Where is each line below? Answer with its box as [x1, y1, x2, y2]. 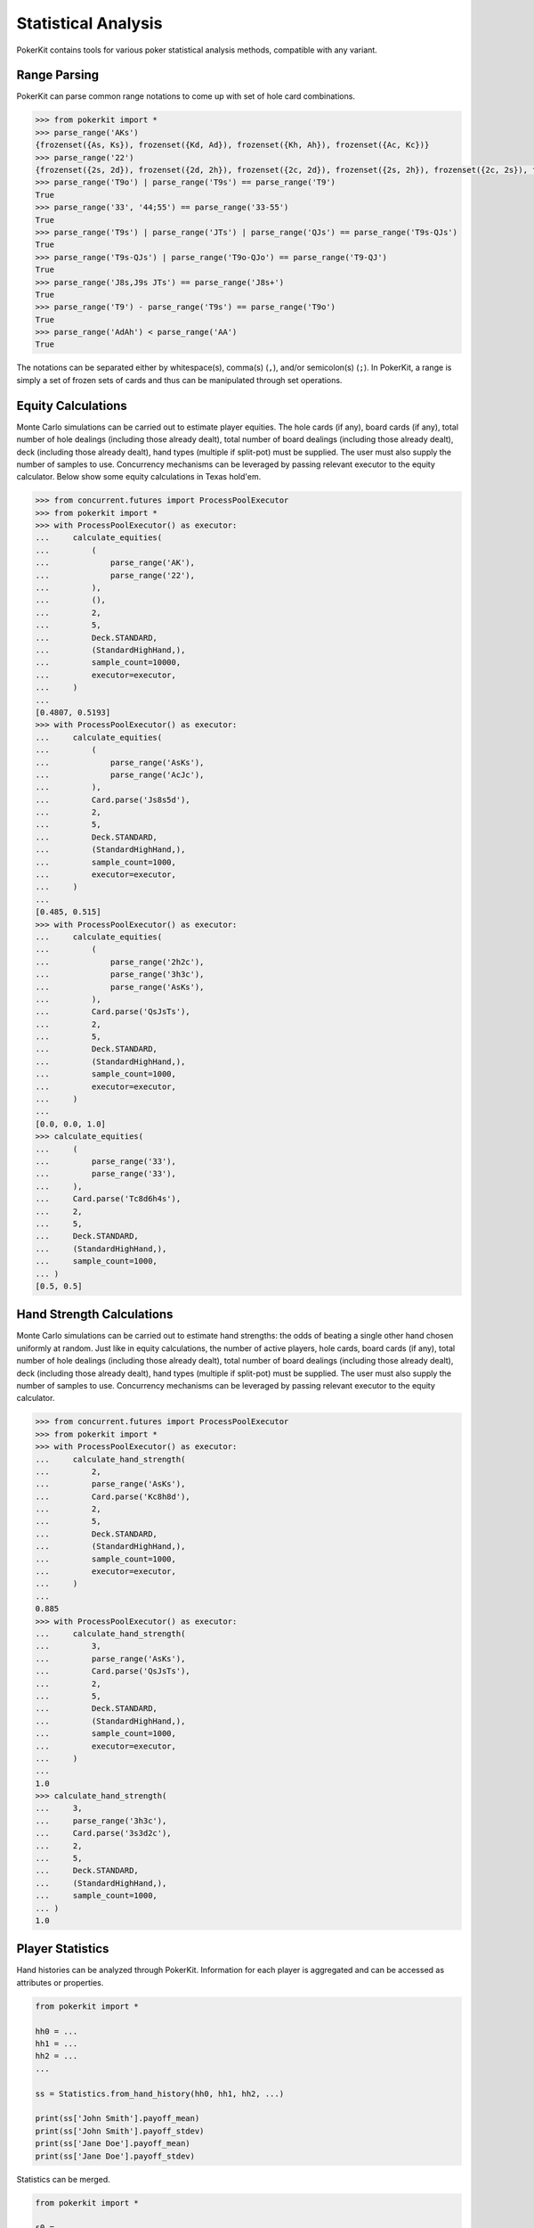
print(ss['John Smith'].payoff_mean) [35, 2113, 200, 2124]
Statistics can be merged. [16, 2174, 110, 2184]
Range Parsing [16, 68, 100, 83]
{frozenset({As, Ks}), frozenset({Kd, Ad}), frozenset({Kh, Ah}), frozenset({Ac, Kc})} [35, 140, 430, 151]
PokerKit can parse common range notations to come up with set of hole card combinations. [16, 91, 356, 102]
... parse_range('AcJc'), [35, 769, 205, 780]
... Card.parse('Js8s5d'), [35, 794, 190, 805]
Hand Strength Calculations [16, 1306, 174, 1323]
